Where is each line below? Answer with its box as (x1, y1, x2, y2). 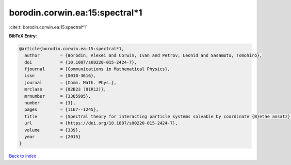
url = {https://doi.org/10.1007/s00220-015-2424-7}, (24, 120, 178, 126)
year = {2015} (24, 134, 81, 139)
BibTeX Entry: (9, 33, 37, 39)
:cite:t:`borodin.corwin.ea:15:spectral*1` (9, 24, 87, 30)
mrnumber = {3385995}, (24, 93, 91, 99)
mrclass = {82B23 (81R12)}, (24, 87, 107, 92)
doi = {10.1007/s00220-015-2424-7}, (24, 60, 137, 65)
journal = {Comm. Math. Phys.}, (24, 80, 116, 85)
